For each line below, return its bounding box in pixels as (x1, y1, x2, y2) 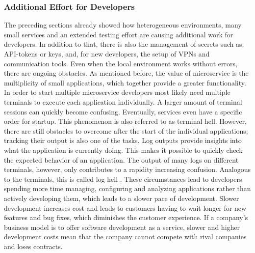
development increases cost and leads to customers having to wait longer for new (4, 202, 247, 213)
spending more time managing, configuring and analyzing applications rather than (4, 183, 251, 194)
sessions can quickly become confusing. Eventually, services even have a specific (4, 106, 242, 116)
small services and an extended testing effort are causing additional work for (4, 29, 233, 39)
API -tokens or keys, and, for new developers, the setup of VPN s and (4, 49, 210, 58)
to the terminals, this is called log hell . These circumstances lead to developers (4, 173, 242, 184)
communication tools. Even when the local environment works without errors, (4, 58, 237, 68)
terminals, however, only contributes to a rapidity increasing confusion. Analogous (4, 164, 251, 174)
